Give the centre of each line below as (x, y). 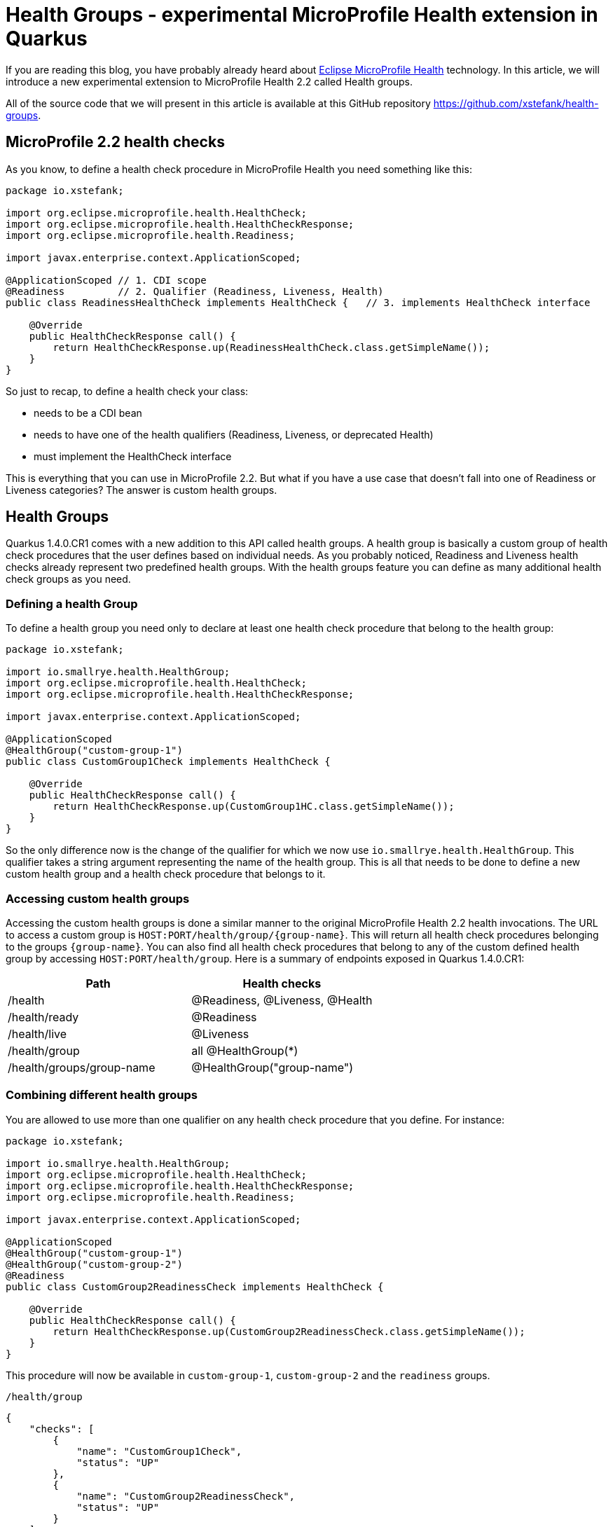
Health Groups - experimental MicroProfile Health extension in (302, 15)
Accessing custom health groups (98, 898)
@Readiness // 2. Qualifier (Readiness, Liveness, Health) (195, 291)
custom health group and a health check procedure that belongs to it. (166, 874)
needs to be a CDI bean (88, 413)
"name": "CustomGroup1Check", (159, 1451)
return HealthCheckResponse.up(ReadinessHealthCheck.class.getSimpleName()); (271, 347)
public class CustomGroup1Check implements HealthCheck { (168, 762)
